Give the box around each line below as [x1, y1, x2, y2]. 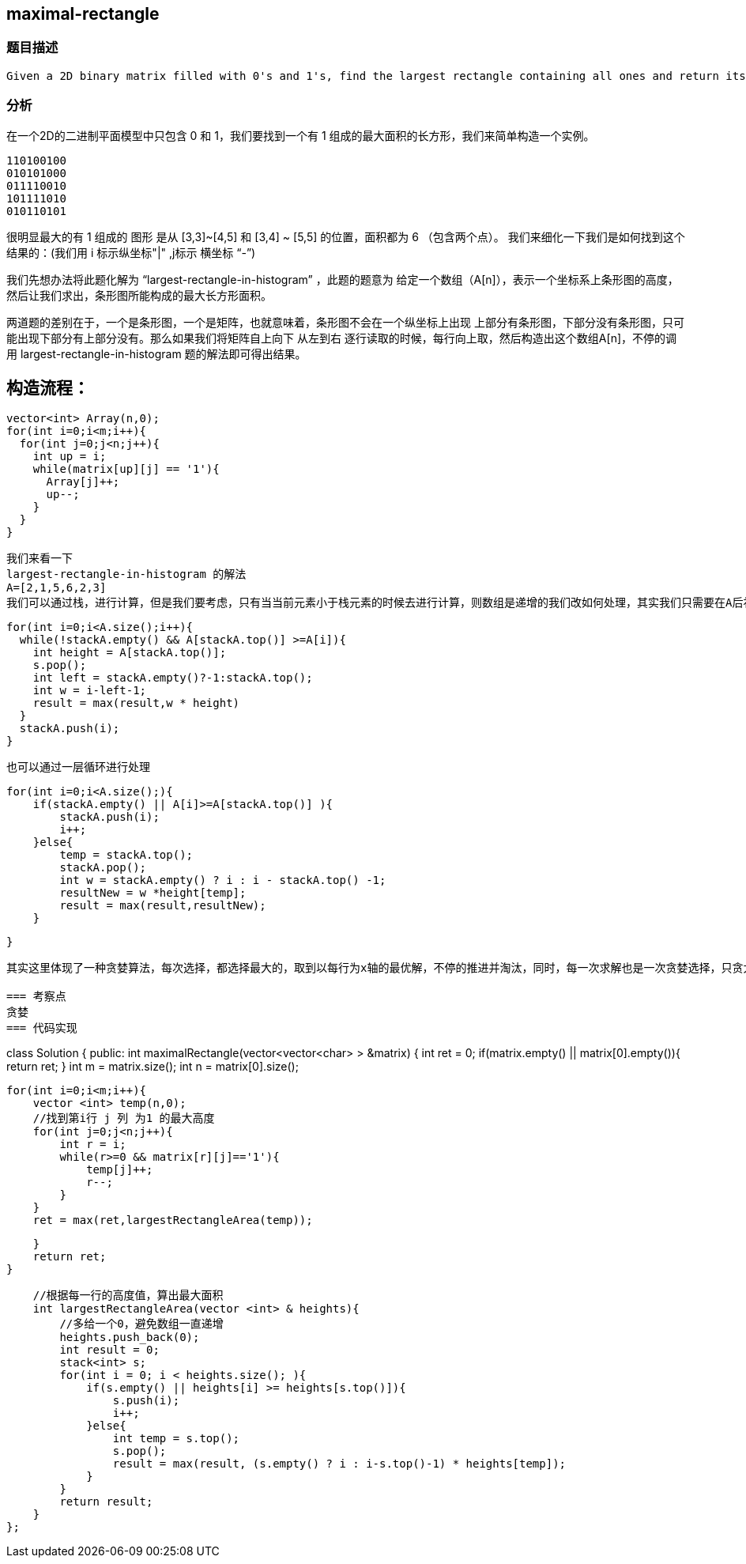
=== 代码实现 [6, 1022, 77, 1035]
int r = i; [59, 1138, 126, 1151]
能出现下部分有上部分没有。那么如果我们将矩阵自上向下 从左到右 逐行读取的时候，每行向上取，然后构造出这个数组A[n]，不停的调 [6, 331, 677, 345]
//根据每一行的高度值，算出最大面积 [32, 1289, 224, 1302]
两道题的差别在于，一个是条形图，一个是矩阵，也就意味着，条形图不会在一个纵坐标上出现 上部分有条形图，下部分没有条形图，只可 [6, 315, 684, 329]
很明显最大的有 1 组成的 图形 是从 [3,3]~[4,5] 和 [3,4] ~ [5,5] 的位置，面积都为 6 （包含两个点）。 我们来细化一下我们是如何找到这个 [6, 229, 685, 244]
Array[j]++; [46, 475, 120, 489]
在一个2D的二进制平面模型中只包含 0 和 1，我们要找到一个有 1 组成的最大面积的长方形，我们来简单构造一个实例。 [6, 128, 595, 142]
